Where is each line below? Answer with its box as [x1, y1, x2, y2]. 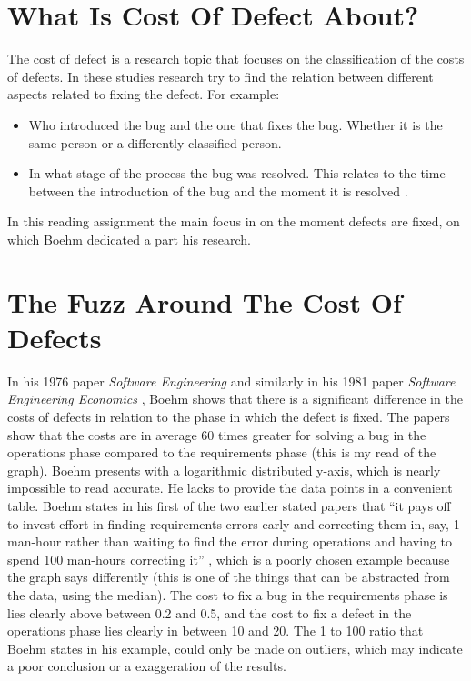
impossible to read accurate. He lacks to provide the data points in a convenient [7, 478, 453, 497]
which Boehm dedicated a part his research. [7, 229, 252, 248]
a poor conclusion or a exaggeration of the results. [7, 656, 286, 676]
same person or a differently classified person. [28, 133, 282, 152]
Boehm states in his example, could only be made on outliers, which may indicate [7, 638, 463, 657]
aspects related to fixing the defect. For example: [7, 85, 280, 104]
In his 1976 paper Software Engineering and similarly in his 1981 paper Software [7, 371, 456, 390]
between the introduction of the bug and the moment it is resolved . [28, 181, 408, 200]
